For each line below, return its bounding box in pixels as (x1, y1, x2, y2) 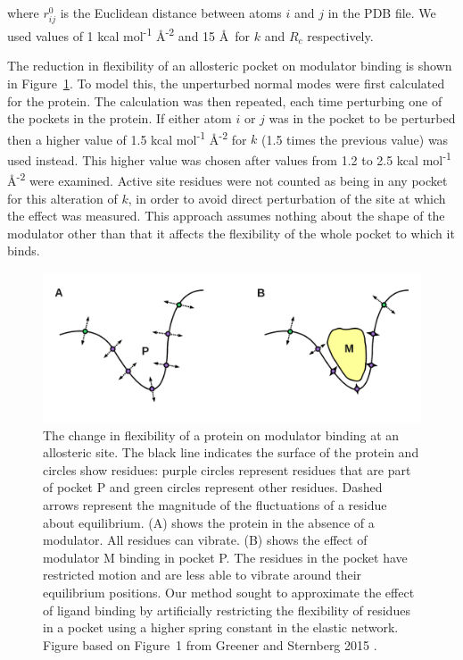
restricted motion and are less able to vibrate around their (43, 565, 362, 584)
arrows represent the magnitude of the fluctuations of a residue (43, 495, 387, 514)
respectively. (307, 26, 374, 45)
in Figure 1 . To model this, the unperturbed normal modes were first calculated (7, 74, 445, 92)
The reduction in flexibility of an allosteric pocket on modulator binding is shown (7, 56, 452, 75)
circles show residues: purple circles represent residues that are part (43, 460, 411, 479)
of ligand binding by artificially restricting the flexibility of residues (43, 600, 410, 619)
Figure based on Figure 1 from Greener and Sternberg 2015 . (43, 635, 377, 654)
